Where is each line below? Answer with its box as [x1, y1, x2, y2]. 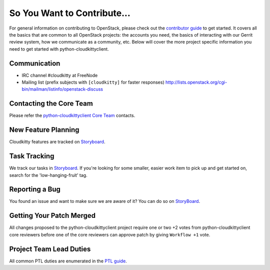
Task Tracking [9, 152, 54, 160]
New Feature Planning [9, 126, 79, 134]
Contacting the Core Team [9, 99, 93, 108]
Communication [9, 59, 60, 68]
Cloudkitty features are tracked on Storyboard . [9, 139, 105, 145]
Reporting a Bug [9, 185, 61, 194]
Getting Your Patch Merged [9, 211, 96, 220]
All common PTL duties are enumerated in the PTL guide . [9, 258, 127, 264]
